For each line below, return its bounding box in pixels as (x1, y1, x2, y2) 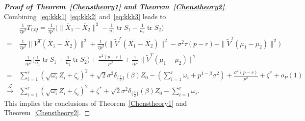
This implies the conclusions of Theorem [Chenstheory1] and (4, 97, 187, 108)
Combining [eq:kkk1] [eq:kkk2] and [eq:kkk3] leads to (4, 11, 166, 21)
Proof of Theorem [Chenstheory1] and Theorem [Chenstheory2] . (4, 1, 227, 11)
